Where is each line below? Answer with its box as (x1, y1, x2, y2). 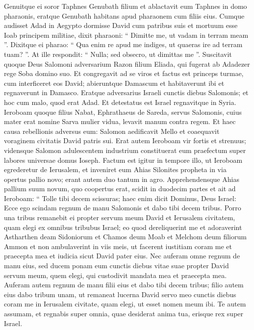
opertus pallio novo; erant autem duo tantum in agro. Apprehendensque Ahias (4, 174, 239, 184)
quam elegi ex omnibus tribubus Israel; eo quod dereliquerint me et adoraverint (4, 222, 242, 232)
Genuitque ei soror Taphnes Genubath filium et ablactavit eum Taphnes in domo (4, 1, 247, 11)
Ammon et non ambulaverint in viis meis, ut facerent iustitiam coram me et (4, 241, 232, 251)
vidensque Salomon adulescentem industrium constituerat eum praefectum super (4, 145, 246, 155)
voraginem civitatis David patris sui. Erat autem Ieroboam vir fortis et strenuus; (4, 135, 246, 146)
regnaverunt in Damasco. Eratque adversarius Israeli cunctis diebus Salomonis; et (4, 87, 249, 98)
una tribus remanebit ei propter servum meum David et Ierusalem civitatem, (4, 212, 235, 223)
